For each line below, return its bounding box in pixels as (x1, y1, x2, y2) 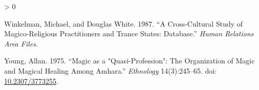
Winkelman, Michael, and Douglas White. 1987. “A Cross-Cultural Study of (4, 18, 243, 29)
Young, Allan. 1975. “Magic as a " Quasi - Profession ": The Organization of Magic (4, 55, 255, 66)
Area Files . (4, 38, 38, 49)
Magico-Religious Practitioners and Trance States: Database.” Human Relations (4, 28, 254, 39)
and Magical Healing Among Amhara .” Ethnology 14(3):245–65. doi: (4, 65, 217, 76)
